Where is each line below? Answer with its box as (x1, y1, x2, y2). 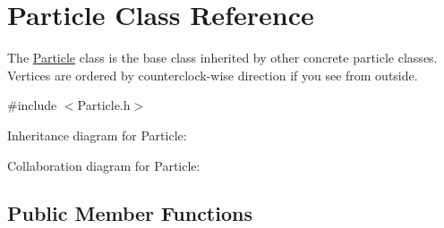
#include (7, 96, 57, 114)
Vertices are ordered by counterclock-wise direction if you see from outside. (7, 65, 418, 84)
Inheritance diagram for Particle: (7, 125, 187, 144)
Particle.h (77, 96, 131, 114)
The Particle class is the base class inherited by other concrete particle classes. (7, 48, 438, 67)
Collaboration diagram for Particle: (7, 156, 201, 174)
